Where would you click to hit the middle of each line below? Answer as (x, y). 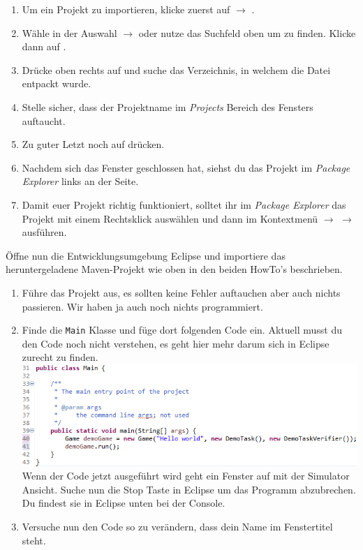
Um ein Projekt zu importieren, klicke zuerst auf (126, 9)
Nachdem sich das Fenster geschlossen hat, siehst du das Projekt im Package (186, 167)
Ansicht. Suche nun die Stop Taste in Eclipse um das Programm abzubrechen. (189, 489)
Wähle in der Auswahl (69, 32)
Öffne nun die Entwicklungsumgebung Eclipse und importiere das (146, 255)
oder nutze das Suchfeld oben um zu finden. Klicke (247, 32)
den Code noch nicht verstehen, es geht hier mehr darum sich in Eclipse (176, 343)
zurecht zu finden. (60, 357)
